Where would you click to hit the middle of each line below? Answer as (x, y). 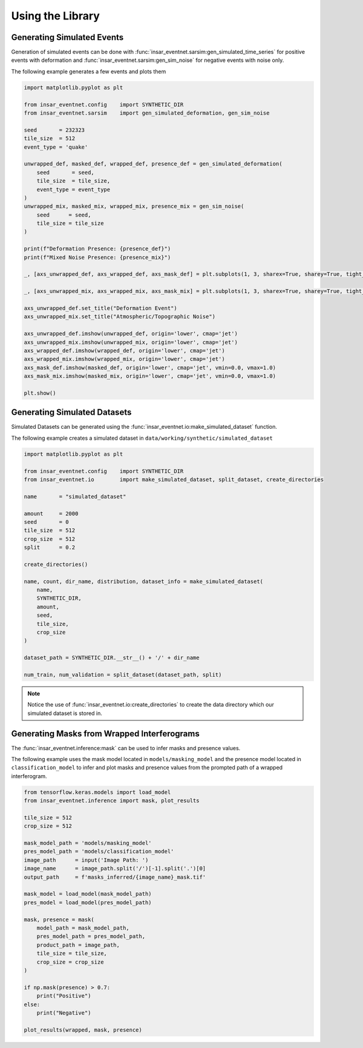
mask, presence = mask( (59, 919)
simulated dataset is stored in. (65, 713)
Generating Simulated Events (67, 37)
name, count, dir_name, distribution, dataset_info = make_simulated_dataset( (143, 581)
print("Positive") (64, 996)
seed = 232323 (54, 130)
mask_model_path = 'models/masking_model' (88, 843)
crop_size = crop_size (70, 962)
